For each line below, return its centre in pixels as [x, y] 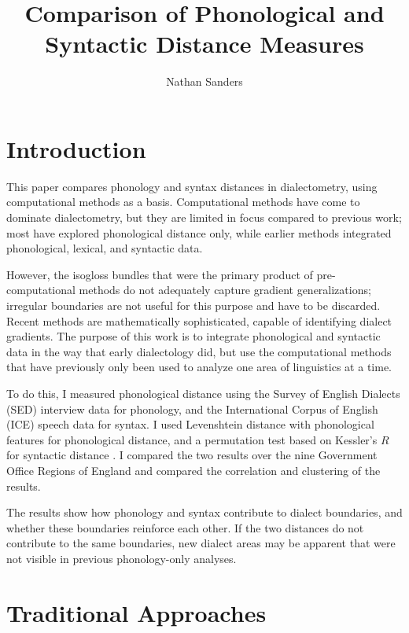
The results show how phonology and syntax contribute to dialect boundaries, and [204, 512]
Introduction [76, 148]
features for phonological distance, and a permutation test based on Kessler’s [192, 439]
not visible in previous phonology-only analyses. [122, 558]
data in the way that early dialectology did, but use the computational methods [199, 351]
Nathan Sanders [204, 81]
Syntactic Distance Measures [204, 44]
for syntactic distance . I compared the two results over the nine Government [192, 455]
